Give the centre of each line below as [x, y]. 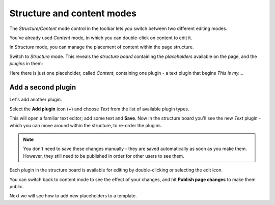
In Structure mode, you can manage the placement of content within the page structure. [102, 47]
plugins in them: [26, 64]
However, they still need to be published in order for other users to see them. [104, 156]
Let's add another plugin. [36, 100]
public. [17, 186]
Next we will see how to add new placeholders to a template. [73, 196]
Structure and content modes [73, 13]
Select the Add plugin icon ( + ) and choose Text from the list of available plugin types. [99, 109]
